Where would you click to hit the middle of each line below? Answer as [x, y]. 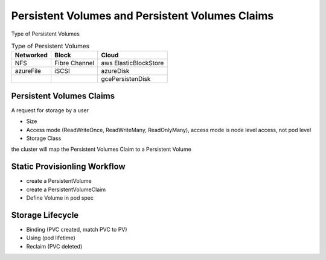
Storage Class [44, 138]
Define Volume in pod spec [60, 198]
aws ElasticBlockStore [133, 63]
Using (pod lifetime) [51, 238]
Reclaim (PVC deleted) [54, 246]
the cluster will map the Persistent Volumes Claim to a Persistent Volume [101, 149]
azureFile [28, 71]
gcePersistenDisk [126, 79]
